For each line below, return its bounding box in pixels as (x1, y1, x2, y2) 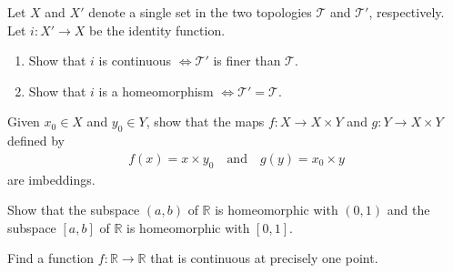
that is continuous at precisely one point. (150, 248, 378, 268)
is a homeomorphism (98, 81, 214, 100)
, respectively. (368, 3, 445, 21)
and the (387, 200, 430, 219)
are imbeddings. (7, 169, 96, 188)
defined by (7, 131, 65, 150)
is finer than (213, 51, 281, 70)
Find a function (7, 248, 95, 268)
